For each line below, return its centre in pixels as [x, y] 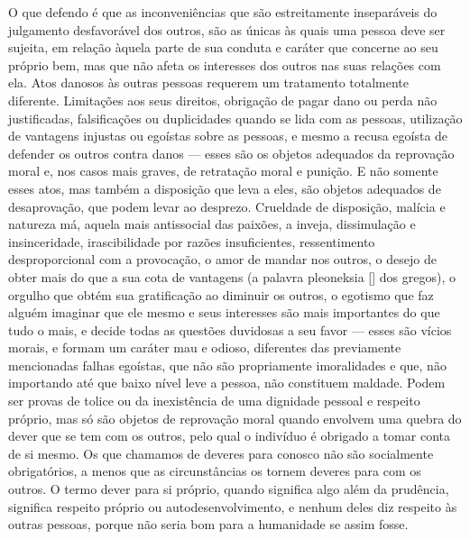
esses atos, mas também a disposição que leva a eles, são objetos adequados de [225, 188]
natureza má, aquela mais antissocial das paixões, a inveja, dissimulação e [212, 224]
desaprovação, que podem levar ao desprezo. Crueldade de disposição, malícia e [227, 206]
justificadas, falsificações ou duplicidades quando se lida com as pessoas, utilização [235, 118]
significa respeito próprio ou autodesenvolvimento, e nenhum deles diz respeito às [233, 506]
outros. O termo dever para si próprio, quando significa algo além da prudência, [229, 489]
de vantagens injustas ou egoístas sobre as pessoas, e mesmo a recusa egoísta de [228, 136]
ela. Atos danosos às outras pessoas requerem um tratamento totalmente [209, 82]
